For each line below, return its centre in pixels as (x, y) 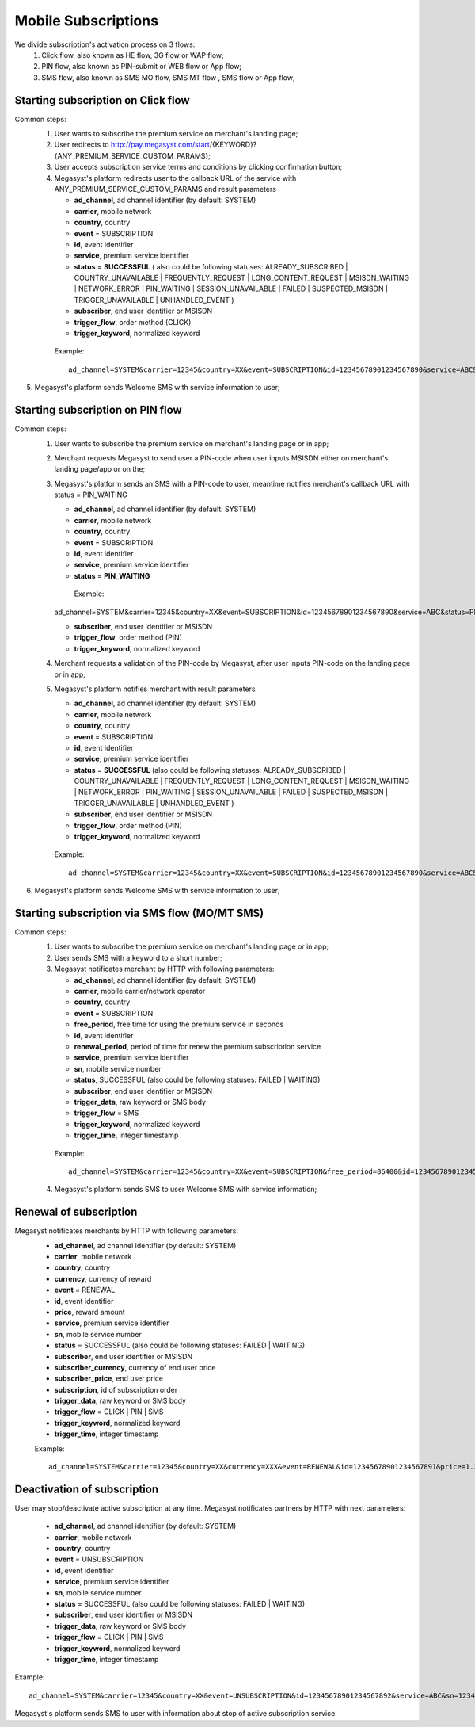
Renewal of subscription (76, 1212)
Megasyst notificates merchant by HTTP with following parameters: (164, 969)
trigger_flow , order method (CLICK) (133, 322)
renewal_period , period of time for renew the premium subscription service (198, 1047)
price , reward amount (90, 1312)
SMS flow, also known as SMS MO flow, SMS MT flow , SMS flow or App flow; (169, 77)
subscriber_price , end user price (109, 1378)
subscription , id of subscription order (116, 1389)
